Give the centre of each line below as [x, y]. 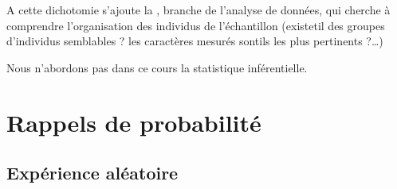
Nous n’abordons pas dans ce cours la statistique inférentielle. [157, 67]
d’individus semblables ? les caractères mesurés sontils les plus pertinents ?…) [195, 41]
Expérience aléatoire [92, 173]
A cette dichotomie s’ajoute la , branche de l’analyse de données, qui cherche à [198, 10]
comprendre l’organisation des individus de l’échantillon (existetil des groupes [196, 25]
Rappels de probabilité [134, 122]
